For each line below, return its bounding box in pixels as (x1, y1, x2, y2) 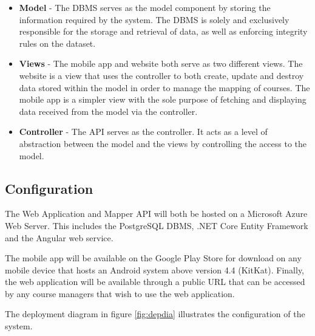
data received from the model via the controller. (19, 105, 198, 117)
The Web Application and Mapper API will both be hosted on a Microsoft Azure (5, 207, 308, 220)
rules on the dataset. (19, 36, 96, 49)
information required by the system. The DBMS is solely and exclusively (19, 13, 290, 26)
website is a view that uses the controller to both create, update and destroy (19, 69, 304, 81)
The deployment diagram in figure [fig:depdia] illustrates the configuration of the (5, 307, 305, 320)
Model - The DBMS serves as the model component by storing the (19, 1, 271, 13)
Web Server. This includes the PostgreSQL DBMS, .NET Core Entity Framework (5, 219, 308, 231)
